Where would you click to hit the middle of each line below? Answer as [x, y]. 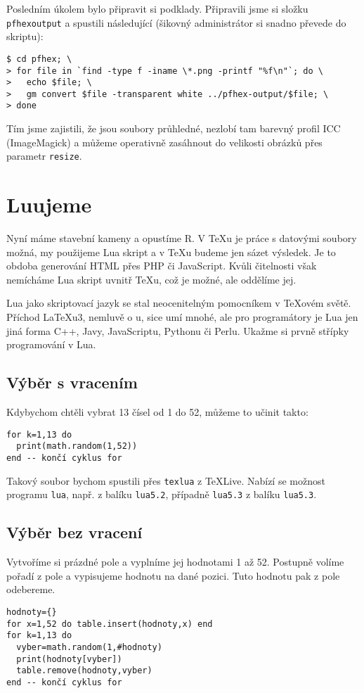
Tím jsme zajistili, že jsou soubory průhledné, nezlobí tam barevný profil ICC [174, 128]
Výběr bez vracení [74, 532]
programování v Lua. [51, 344]
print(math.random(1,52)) [77, 446]
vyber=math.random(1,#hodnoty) [89, 647]
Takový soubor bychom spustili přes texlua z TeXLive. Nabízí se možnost [166, 480]
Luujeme [49, 204]
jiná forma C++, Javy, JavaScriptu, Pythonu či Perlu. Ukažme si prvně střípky [178, 330]
